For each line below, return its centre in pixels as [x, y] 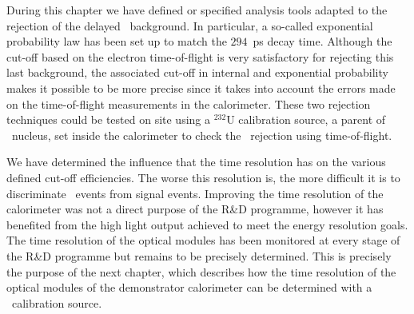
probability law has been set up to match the [117, 41]
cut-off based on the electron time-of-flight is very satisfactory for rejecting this [200, 56]
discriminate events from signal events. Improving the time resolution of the [195, 193]
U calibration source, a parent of [306, 119]
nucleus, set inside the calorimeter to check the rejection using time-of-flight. [202, 135]
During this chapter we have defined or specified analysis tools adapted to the [197, 10]
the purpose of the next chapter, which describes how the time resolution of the [201, 271]
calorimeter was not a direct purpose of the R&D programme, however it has [195, 209]
